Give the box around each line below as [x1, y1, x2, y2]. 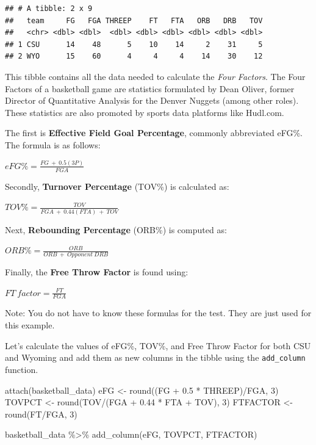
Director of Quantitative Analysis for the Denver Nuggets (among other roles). [5, 94, 299, 107]
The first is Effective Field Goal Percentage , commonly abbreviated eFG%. [5, 126, 303, 139]
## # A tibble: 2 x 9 [5, 4, 93, 13]
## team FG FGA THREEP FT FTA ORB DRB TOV [5, 16, 263, 25]
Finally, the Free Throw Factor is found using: [5, 266, 189, 278]
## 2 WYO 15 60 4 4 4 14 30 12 [5, 52, 263, 61]
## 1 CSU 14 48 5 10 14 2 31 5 [5, 40, 263, 49]
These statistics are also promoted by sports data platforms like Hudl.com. [5, 106, 284, 118]
